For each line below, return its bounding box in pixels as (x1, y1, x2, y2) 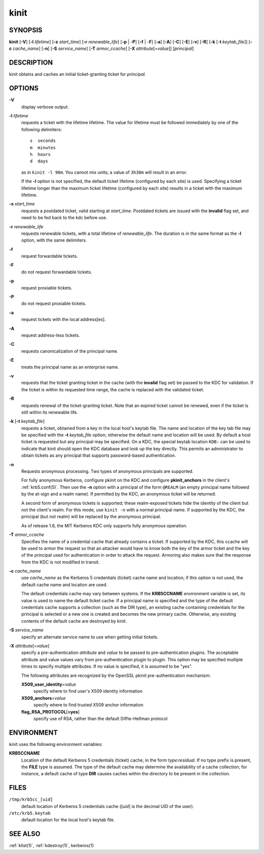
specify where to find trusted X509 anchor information (33, 702, 144, 708)
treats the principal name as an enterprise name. (21, 364, 119, 370)
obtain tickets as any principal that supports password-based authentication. (21, 452, 176, 458)
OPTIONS (9, 84, 39, 92)
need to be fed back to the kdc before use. (21, 215, 108, 221)
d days (30, 158, 48, 164)
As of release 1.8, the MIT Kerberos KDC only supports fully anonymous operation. (21, 522, 188, 528)
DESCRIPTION (9, 59, 53, 67)
